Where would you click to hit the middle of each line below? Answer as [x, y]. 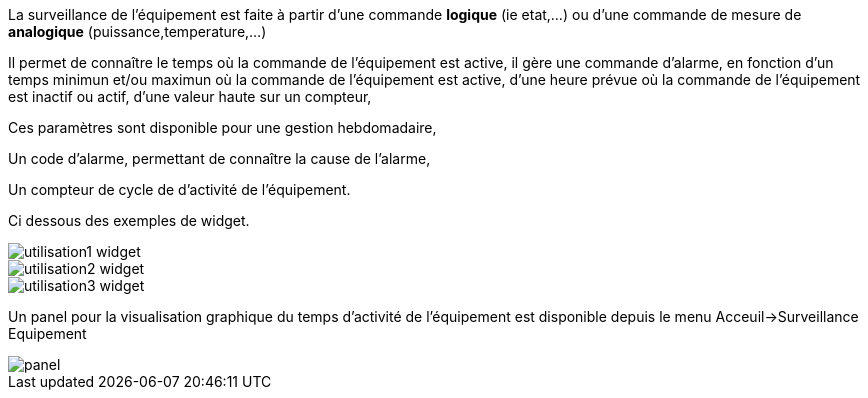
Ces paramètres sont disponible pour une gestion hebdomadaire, [222, 127]
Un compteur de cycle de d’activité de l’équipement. [179, 189]
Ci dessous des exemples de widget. [129, 220]
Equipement [47, 333]
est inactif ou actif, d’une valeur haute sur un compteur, [190, 96]
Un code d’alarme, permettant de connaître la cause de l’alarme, [219, 158]
